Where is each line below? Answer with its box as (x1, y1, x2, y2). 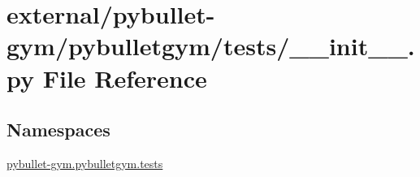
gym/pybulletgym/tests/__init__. (6, 29, 415, 63)
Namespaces (6, 117, 110, 142)
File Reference (42, 61, 207, 94)
